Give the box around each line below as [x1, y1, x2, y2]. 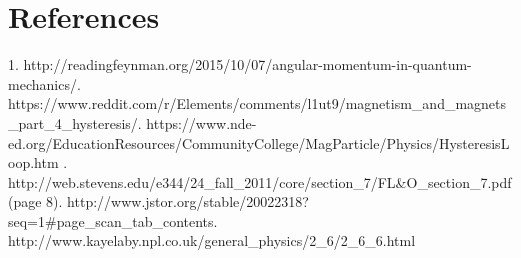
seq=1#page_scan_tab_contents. [8, 210, 218, 231]
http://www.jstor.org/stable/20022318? [67, 191, 309, 212]
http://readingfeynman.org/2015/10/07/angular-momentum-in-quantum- [23, 54, 472, 75]
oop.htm [8, 152, 59, 173]
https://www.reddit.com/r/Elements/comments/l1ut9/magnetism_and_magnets [8, 93, 507, 114]
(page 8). [8, 191, 63, 212]
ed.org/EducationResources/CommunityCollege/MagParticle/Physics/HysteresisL [8, 132, 510, 153]
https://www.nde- [146, 112, 257, 133]
